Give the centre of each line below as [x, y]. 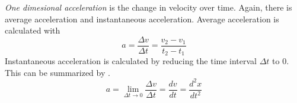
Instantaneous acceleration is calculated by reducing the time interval [131, 61]
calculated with [33, 30]
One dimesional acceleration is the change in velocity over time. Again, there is [148, 7]
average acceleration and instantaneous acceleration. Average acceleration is [142, 19]
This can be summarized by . [58, 72]
